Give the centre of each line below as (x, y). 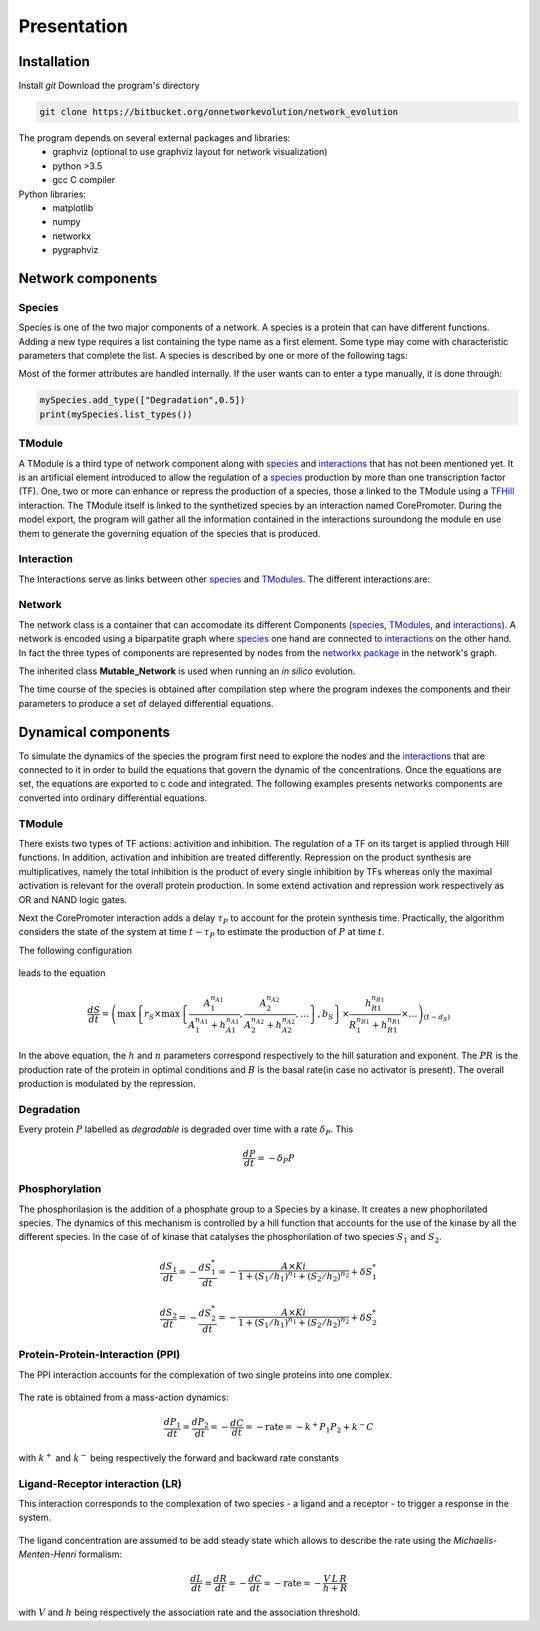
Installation (54, 61)
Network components (88, 278)
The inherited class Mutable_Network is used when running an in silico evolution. (187, 671)
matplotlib (73, 207)
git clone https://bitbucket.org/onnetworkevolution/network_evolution (219, 112)
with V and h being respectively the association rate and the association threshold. (189, 1612)
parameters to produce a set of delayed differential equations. (146, 703)
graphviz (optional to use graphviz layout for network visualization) (190, 152)
